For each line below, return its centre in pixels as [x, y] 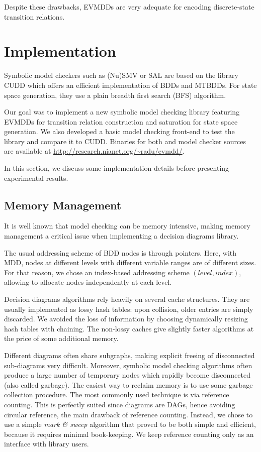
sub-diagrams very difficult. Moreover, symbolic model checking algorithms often [128, 365]
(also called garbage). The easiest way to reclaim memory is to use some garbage [128, 384]
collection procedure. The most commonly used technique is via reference [117, 394]
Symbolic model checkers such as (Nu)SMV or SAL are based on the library [121, 75]
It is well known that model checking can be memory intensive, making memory [127, 226]
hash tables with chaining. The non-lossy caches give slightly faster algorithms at [129, 328]
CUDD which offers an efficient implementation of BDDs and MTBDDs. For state [130, 85]
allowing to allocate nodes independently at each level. [88, 282]
